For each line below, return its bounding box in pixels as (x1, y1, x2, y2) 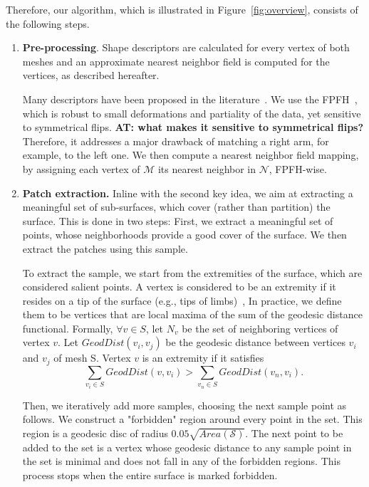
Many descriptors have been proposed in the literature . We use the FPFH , (22, 91, 358, 106)
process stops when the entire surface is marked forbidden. (22, 468, 278, 483)
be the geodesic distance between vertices (165, 335, 345, 350)
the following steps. (6, 16, 90, 31)
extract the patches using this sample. (22, 241, 188, 256)
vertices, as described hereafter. (22, 68, 160, 83)
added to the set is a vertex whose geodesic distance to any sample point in (22, 439, 352, 454)
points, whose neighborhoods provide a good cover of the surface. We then (22, 227, 347, 242)
